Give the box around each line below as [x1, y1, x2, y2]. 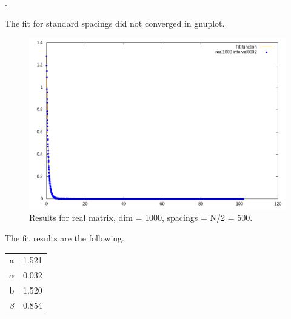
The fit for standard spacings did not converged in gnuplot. [5, 16, 225, 29]
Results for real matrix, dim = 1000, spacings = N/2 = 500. [29, 211, 253, 224]
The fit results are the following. [5, 232, 125, 244]
